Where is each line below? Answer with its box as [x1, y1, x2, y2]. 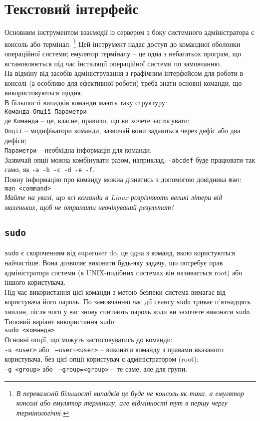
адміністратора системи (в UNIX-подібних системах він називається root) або [4, 267, 243, 277]
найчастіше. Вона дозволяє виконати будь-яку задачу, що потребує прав [4, 257, 223, 267]
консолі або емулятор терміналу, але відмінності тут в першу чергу [16, 398, 228, 408]
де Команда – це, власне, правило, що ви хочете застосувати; [4, 115, 190, 126]
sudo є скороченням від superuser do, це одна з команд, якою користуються [4, 247, 236, 258]
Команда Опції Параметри [4, 108, 87, 115]
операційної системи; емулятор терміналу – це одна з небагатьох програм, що [4, 48, 242, 58]
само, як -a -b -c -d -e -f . [4, 164, 95, 175]
